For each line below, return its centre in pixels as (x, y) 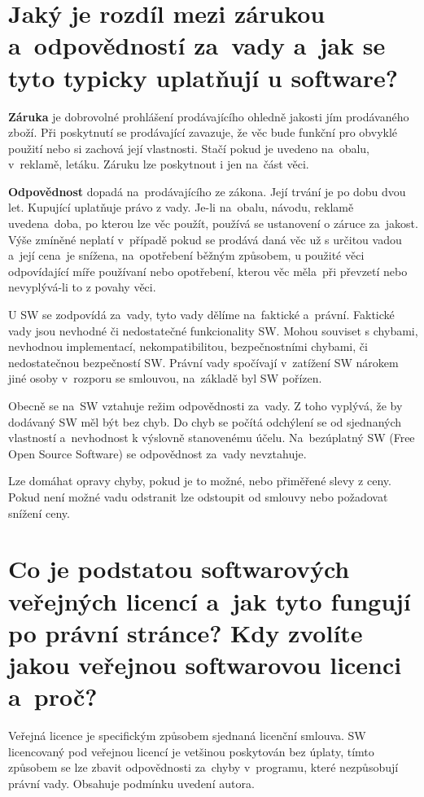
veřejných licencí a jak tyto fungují (210, 600)
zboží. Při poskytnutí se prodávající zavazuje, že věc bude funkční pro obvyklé (203, 132)
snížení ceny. (39, 512)
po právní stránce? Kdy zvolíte (186, 632)
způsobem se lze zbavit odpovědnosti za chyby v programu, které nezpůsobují (203, 767)
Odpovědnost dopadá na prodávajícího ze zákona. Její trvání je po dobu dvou (207, 191)
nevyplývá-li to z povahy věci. (82, 287)
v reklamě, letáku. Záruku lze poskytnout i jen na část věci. (159, 164)
